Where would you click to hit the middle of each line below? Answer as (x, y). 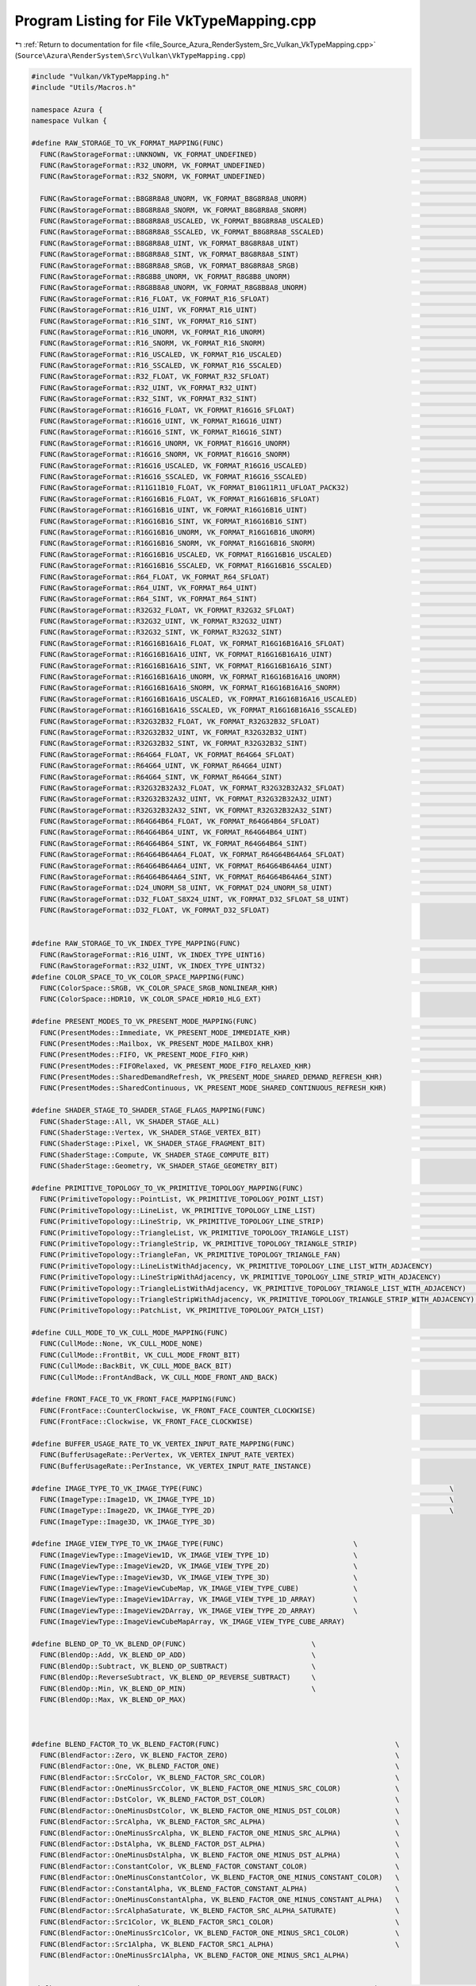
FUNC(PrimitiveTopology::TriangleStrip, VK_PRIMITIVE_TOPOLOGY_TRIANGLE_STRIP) (199, 1244)
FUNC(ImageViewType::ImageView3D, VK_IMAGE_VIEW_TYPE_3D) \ (199, 1577)
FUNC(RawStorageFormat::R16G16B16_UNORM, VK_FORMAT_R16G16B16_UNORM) (178, 532)
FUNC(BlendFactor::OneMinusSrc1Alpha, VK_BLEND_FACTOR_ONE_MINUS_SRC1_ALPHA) (195, 1955)
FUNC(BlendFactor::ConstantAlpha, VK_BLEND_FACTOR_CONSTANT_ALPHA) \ (220, 1888)
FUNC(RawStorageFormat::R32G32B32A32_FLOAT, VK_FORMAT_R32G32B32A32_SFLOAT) (192, 788)
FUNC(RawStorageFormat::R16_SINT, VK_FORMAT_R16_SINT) (149, 321)
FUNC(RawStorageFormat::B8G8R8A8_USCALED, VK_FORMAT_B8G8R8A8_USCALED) (182, 221)
